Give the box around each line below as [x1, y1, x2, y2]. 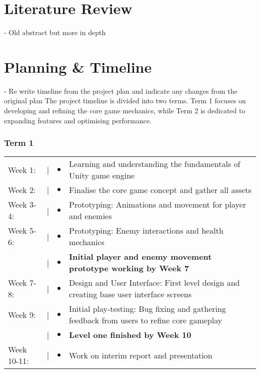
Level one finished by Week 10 [69, 329, 191, 341]
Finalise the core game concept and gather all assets [69, 184, 251, 196]
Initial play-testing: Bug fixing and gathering [69, 303, 226, 315]
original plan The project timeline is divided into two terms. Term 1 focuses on [4, 95, 246, 106]
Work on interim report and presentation [69, 349, 212, 361]
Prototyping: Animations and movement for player [69, 199, 246, 211]
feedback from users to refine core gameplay [69, 314, 222, 326]
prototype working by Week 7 [69, 262, 189, 274]
